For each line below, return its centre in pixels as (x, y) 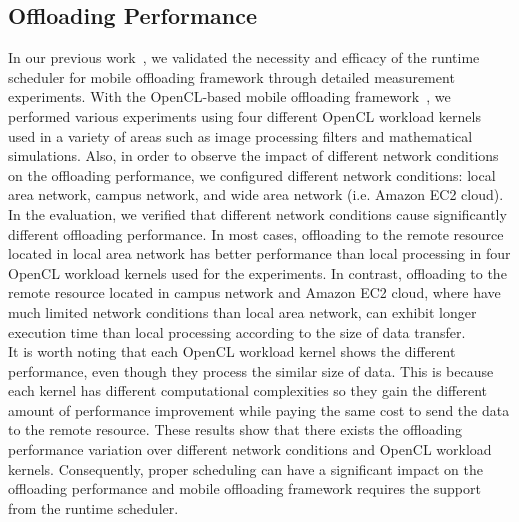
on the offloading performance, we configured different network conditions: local (252, 174)
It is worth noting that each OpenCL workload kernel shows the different (232, 351)
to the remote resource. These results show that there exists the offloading (235, 429)
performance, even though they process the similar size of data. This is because (251, 370)
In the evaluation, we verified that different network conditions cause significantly (257, 213)
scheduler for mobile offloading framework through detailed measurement (231, 76)
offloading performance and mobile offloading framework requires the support (244, 488)
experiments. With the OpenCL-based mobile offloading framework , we (229, 96)
